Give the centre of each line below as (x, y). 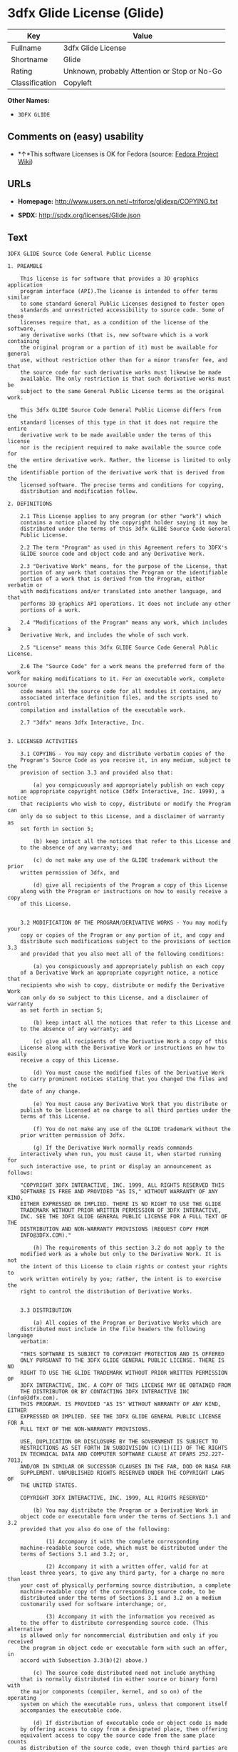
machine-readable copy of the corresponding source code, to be (118, 1592)
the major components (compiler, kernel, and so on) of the (111, 1692)
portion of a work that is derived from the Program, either (113, 579)
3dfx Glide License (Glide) (86, 13)
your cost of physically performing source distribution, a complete (126, 1586)
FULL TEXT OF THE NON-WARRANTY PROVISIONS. (86, 1429)
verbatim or (25, 585)
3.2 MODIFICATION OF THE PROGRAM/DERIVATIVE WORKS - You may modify (124, 923)
